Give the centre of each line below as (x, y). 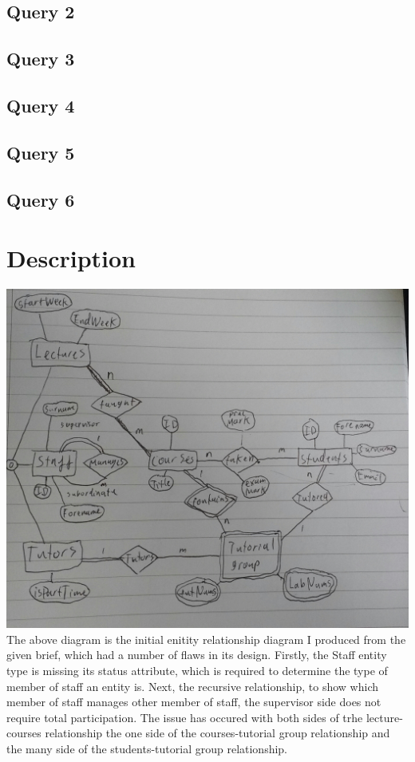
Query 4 (41, 105)
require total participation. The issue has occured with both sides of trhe (185, 717)
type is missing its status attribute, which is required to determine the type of (197, 671)
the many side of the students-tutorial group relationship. (147, 749)
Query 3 (41, 59)
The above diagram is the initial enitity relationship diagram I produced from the (206, 639)
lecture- (384, 717)
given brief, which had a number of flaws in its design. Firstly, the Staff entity (197, 655)
